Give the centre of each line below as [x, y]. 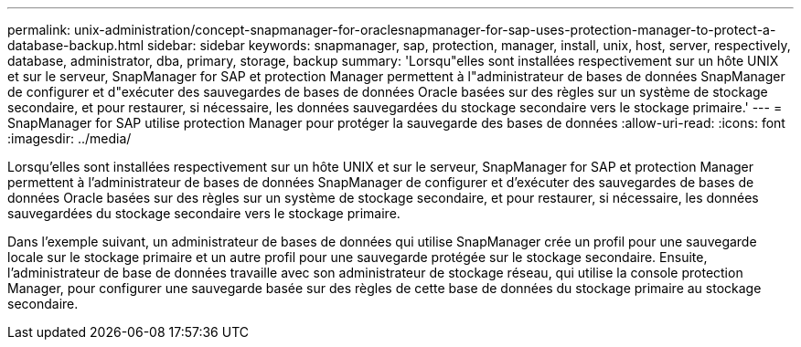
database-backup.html [76, 45]
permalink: [39, 30]
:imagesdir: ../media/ [69, 138]
